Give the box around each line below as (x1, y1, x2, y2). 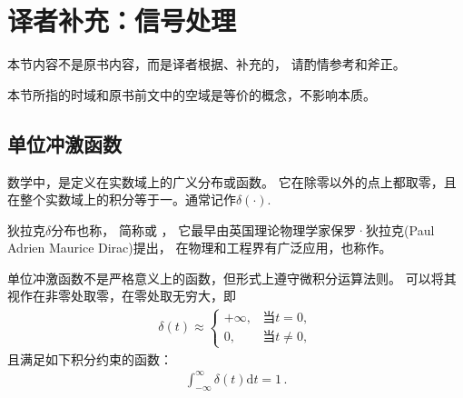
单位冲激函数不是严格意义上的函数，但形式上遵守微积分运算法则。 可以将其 (7, 268, 457, 287)
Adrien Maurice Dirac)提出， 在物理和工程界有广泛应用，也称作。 (7, 238, 392, 257)
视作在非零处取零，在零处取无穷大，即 (7, 286, 236, 305)
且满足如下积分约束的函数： (7, 349, 172, 368)
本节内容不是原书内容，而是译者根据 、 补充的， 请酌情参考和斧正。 (7, 55, 406, 74)
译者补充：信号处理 (7, 2, 237, 39)
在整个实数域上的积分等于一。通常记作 (7, 190, 236, 209)
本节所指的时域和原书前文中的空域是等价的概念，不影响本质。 (7, 85, 376, 104)
